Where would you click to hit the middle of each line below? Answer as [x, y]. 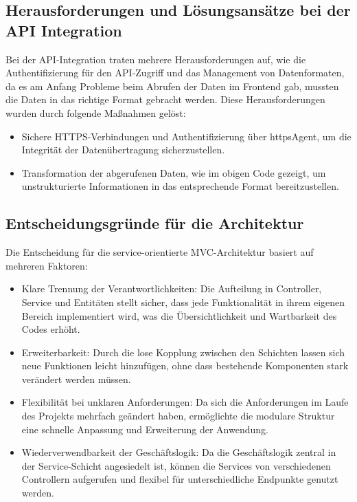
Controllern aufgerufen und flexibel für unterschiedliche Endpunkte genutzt [180, 479]
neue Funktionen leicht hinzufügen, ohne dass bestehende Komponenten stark [185, 365]
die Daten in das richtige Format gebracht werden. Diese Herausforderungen [165, 99]
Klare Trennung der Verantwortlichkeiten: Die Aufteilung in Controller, [172, 288]
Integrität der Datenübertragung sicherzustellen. [123, 150]
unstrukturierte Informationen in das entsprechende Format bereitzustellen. [180, 186]
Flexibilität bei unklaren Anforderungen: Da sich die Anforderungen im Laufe [185, 402]
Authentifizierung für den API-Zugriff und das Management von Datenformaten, [175, 73]
